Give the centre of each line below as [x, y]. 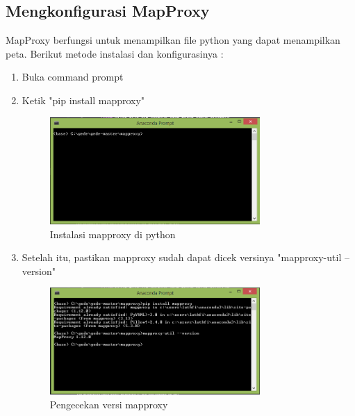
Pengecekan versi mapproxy [109, 404]
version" [39, 271]
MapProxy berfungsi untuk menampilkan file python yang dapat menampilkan [173, 40]
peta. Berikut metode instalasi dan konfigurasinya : [115, 53]
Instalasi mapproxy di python [113, 234]
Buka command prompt [73, 77]
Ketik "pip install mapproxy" [83, 100]
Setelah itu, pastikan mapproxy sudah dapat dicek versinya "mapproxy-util [182, 257]
